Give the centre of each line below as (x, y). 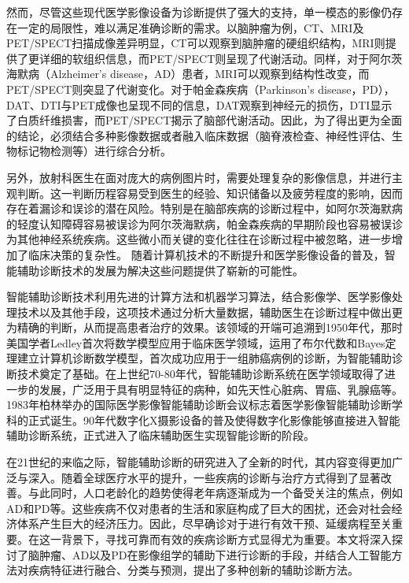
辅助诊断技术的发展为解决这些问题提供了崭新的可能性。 (160, 270)
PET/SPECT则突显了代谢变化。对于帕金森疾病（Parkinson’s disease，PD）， (201, 89)
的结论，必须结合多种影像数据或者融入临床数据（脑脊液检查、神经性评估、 (199, 135)
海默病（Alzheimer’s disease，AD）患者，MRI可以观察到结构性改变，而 (188, 74)
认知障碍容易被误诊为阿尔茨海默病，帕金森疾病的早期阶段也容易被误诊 (221, 223)
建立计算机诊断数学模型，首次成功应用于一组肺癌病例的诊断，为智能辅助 (204, 358)
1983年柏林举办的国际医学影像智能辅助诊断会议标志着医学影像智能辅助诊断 (199, 405)
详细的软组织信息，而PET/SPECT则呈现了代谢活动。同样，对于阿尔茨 (221, 58)
